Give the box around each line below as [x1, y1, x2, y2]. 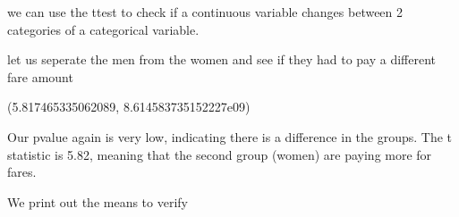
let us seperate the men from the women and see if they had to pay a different [7, 50, 437, 69]
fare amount [7, 67, 73, 86]
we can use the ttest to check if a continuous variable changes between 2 [7, 3, 404, 21]
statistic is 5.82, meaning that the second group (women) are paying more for [7, 145, 432, 163]
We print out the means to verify [7, 192, 188, 211]
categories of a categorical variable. [7, 20, 200, 38]
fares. [7, 163, 37, 181]
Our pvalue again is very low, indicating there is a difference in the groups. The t [7, 127, 453, 146]
